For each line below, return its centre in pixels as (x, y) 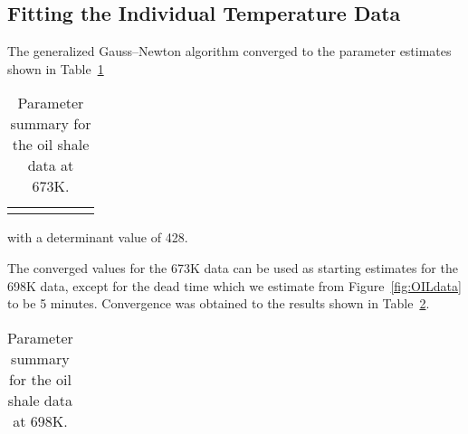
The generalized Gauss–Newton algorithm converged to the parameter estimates (229, 51)
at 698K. (40, 420)
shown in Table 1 (56, 68)
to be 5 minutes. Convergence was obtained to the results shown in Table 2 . (219, 303)
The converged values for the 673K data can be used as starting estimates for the (233, 267)
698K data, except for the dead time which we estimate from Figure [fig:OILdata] (234, 285)
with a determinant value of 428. (98, 237)
